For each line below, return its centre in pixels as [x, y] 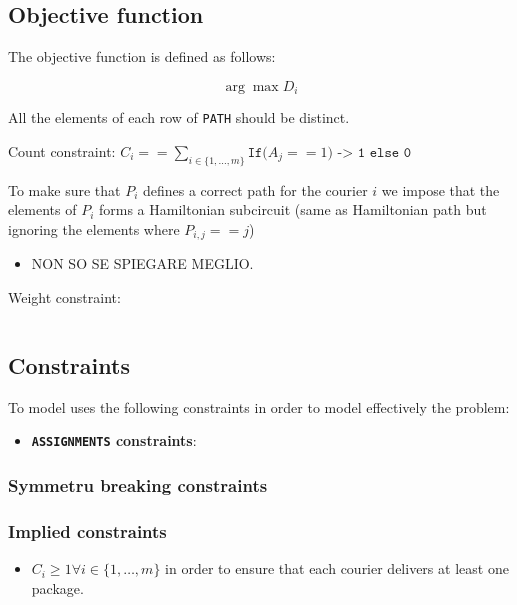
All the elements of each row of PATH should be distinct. [179, 117]
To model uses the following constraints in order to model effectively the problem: [259, 406]
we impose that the [440, 189]
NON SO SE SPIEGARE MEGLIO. [142, 263]
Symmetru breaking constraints [138, 484]
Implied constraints [87, 530]
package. [57, 587]
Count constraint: [62, 150]
